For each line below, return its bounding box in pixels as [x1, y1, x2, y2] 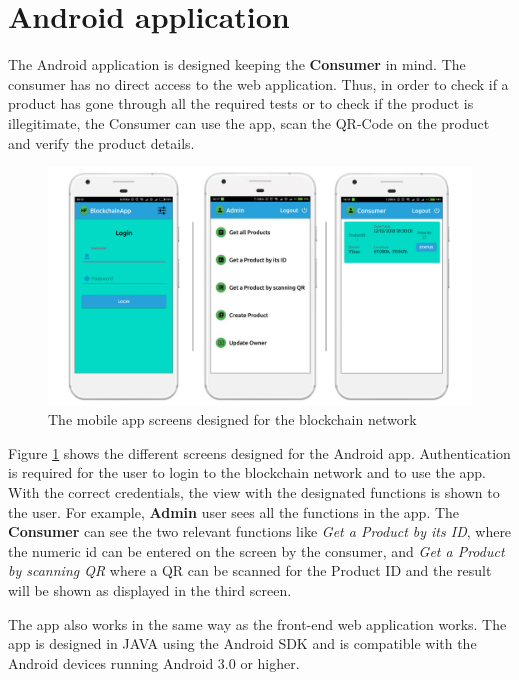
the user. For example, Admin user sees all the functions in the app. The [8, 501, 460, 522]
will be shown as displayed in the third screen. [8, 579, 292, 600]
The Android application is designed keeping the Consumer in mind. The [8, 54, 466, 75]
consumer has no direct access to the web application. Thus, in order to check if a [8, 73, 509, 94]
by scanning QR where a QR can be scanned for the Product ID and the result [8, 560, 492, 581]
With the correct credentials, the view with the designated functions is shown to [8, 481, 500, 502]
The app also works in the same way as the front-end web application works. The [8, 613, 507, 634]
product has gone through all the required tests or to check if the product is [8, 93, 474, 114]
